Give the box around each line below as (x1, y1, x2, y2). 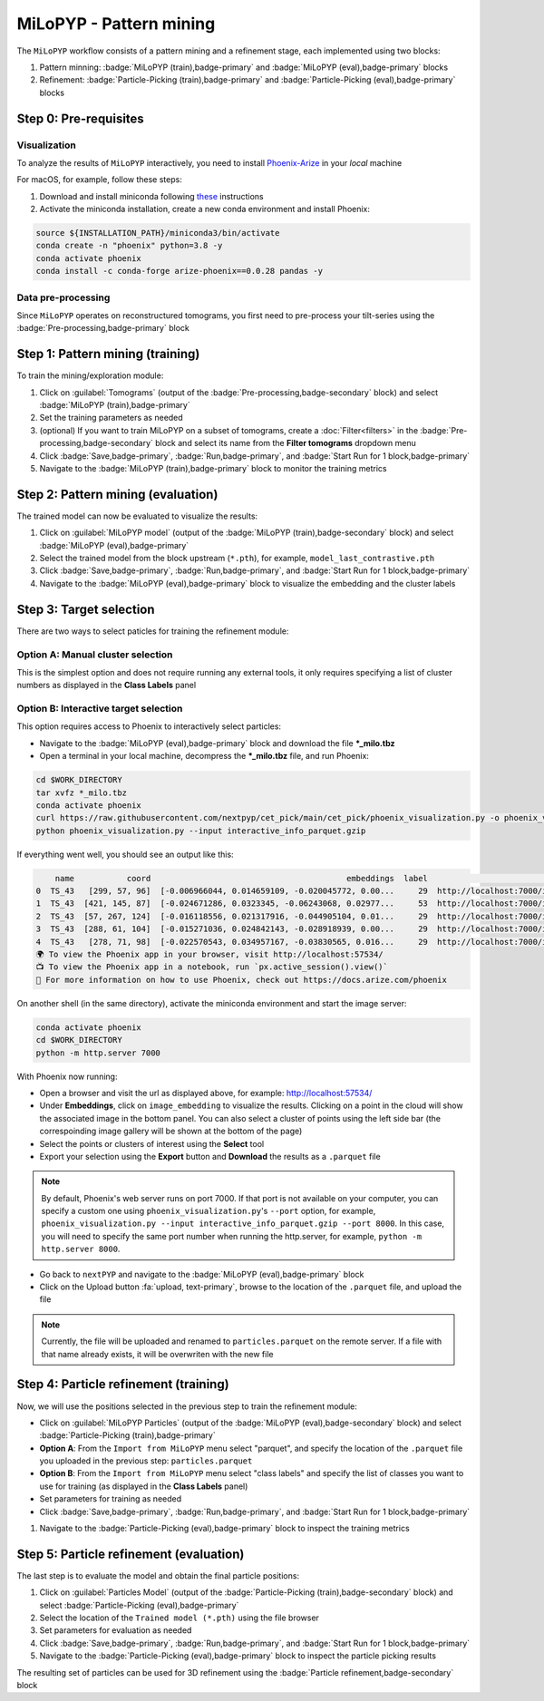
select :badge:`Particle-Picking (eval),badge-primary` (39, 1599, 239, 1610)
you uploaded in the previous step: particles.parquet (39, 1455, 253, 1466)
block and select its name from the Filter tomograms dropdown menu (155, 438, 416, 449)
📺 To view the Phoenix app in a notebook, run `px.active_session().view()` (35, 962, 389, 972)
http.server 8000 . (41, 1243, 121, 1255)
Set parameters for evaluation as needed (39, 1625, 192, 1636)
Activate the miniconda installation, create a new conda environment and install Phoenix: (39, 204, 371, 215)
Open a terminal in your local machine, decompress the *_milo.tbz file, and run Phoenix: (39, 751, 369, 762)
